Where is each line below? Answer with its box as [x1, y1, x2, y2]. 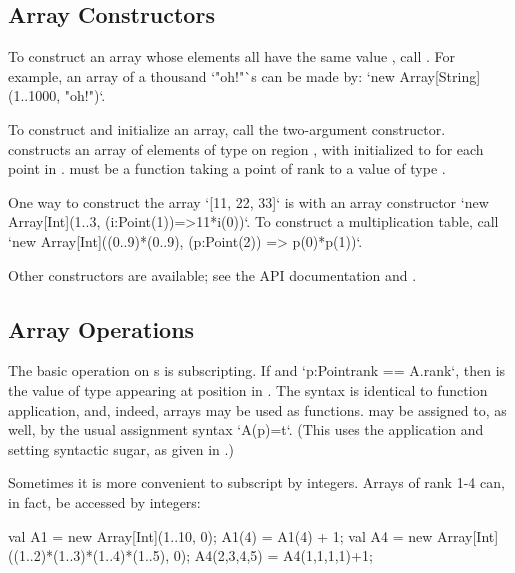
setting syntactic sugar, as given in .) [8, 438, 234, 459]
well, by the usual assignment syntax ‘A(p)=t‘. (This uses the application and [8, 419, 484, 440]
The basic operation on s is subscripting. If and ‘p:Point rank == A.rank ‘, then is [8, 360, 506, 381]
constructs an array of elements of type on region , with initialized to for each [8, 138, 484, 159]
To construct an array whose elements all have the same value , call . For [8, 46, 456, 67]
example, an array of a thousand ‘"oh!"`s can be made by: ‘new [8, 65, 395, 86]
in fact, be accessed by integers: [8, 491, 201, 512]
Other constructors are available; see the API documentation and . [8, 264, 417, 285]
